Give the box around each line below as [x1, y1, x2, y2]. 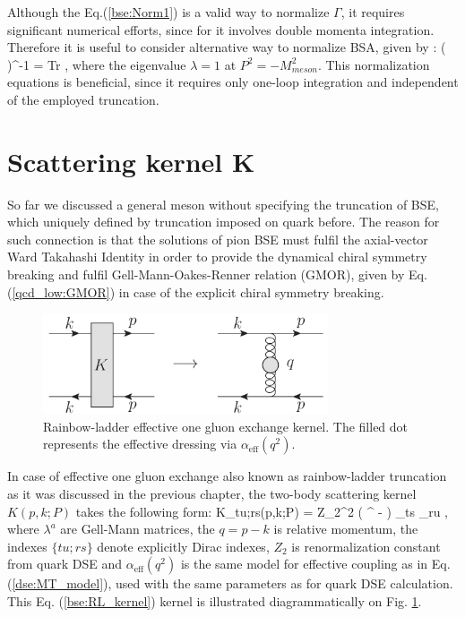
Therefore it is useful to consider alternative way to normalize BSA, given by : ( [7, 38, 446, 56]
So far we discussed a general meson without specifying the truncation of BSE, [7, 194, 439, 213]
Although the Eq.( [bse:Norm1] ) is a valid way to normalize [7, 3, 330, 21]
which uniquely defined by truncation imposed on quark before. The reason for [7, 212, 440, 231]
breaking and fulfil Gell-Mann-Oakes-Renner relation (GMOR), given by [7, 265, 405, 284]
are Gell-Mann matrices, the [60, 519, 215, 538]
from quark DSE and [7, 554, 123, 573]
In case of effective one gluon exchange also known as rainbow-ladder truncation [7, 467, 447, 485]
